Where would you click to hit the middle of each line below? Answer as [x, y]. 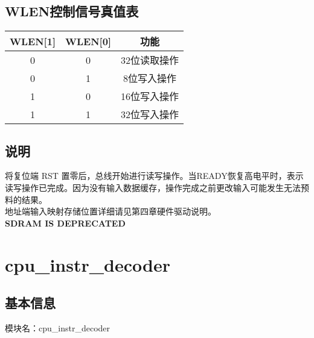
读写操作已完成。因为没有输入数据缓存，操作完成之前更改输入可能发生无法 [153, 187]
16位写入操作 [150, 96]
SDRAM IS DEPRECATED [65, 223]
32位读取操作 [150, 60]
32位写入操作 [150, 114]
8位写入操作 [150, 78]
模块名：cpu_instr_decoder [58, 327]
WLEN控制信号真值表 [72, 11]
